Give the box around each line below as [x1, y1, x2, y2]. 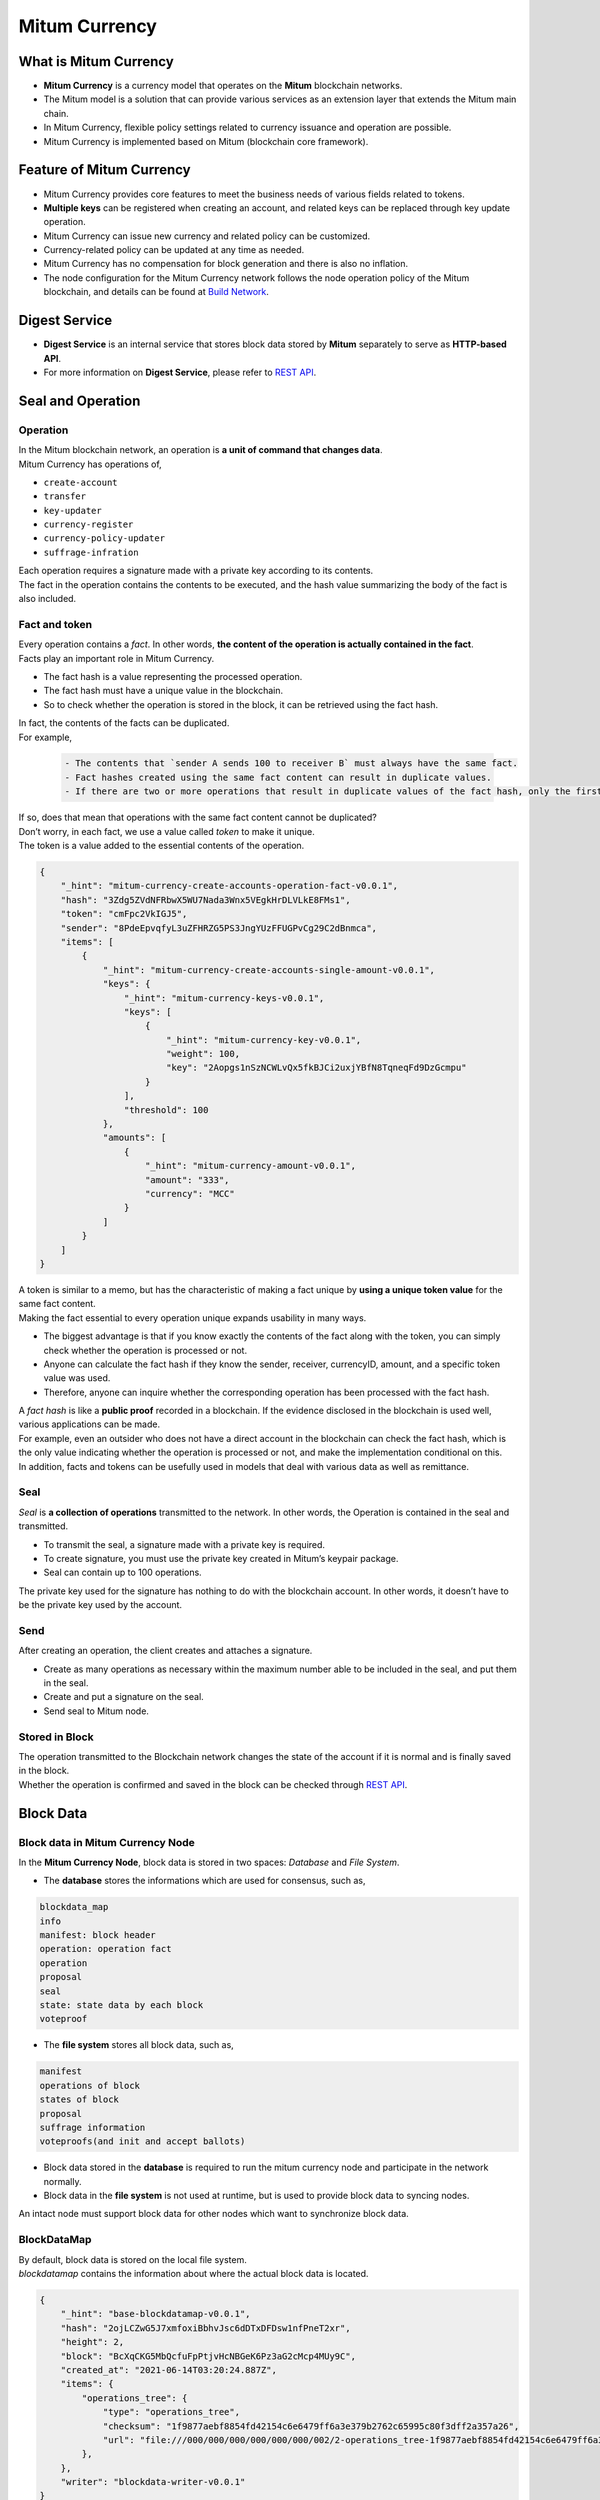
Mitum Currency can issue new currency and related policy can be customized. [43, 230, 371, 242]
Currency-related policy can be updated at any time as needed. [43, 244, 305, 256]
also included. [18, 593, 77, 605]
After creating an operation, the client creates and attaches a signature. [18, 1645, 313, 1657]
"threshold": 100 [123, 1104, 209, 1115]
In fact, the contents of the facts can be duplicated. [18, 717, 230, 729]
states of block [39, 2094, 120, 2105]
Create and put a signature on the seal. [43, 1691, 204, 1703]
